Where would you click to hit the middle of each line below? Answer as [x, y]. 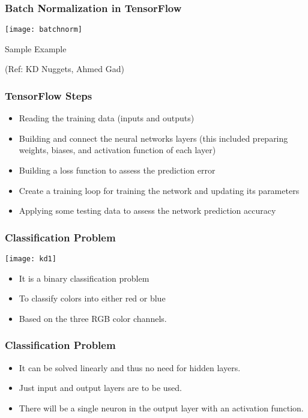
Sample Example [36, 48]
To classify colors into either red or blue [92, 298]
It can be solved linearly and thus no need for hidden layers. [130, 367]
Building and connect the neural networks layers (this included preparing [153, 138]
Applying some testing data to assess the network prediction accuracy [147, 211]
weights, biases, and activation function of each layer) [117, 150]
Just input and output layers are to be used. [100, 388]
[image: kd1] [31, 259]
